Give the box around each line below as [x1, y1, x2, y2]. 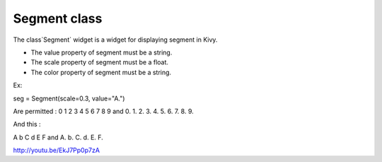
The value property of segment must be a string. [30, 48, 173, 57]
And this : [13, 120, 42, 129]
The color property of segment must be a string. [30, 68, 172, 76]
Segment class [13, 11, 103, 26]
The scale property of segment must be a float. [30, 58, 169, 66]
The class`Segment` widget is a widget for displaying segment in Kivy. [13, 35, 218, 44]
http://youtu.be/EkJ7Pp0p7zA [13, 146, 100, 155]
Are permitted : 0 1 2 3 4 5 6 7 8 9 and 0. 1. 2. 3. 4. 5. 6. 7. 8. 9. [13, 107, 194, 115]
